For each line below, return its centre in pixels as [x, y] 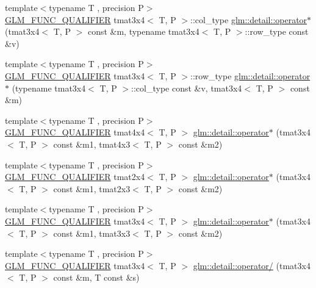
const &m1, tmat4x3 [92, 144]
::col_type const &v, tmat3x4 [187, 88]
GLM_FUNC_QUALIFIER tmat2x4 [75, 177]
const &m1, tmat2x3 [92, 188]
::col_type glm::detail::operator [249, 19]
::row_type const [277, 31]
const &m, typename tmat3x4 [143, 31]
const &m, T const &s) [96, 277]
